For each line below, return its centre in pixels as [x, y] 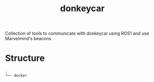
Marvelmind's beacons [28, 39]
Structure [25, 58]
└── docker [16, 76]
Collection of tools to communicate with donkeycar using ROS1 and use [77, 33]
